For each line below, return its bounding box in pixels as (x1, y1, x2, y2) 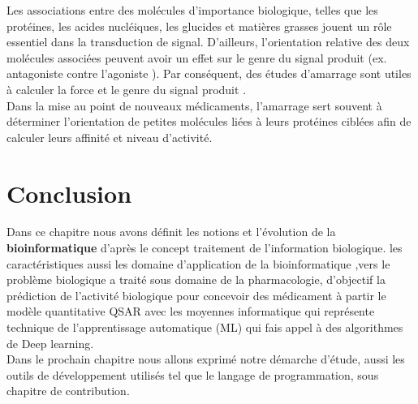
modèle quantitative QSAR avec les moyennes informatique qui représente (6, 303, 375, 320)
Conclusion (6, 176, 132, 209)
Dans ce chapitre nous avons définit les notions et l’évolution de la (6, 223, 336, 240)
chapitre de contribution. (6, 382, 130, 399)
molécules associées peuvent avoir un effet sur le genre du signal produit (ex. (6, 49, 387, 66)
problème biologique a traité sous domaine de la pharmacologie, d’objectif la (6, 271, 386, 288)
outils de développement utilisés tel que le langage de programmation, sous (6, 366, 379, 383)
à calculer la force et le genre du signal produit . (6, 80, 247, 97)
